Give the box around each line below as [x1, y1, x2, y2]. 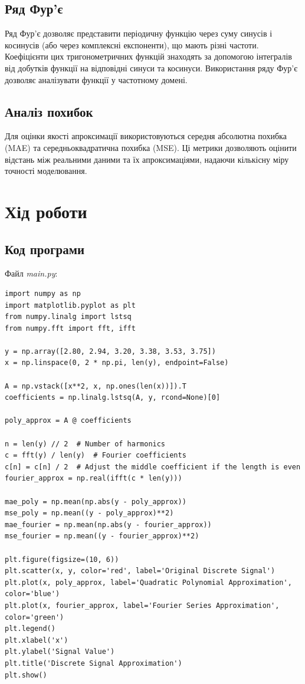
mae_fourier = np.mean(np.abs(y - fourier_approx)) [5, 520, 212, 529]
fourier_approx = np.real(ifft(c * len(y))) [5, 474, 182, 483]
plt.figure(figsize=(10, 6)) [5, 555, 119, 564]
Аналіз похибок [5, 102, 93, 120]
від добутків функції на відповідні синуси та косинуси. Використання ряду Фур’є [5, 61, 298, 74]
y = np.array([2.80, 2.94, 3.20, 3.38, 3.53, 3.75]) [5, 347, 216, 356]
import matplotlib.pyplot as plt [5, 301, 136, 310]
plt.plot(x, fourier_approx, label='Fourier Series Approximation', [5, 601, 280, 610]
